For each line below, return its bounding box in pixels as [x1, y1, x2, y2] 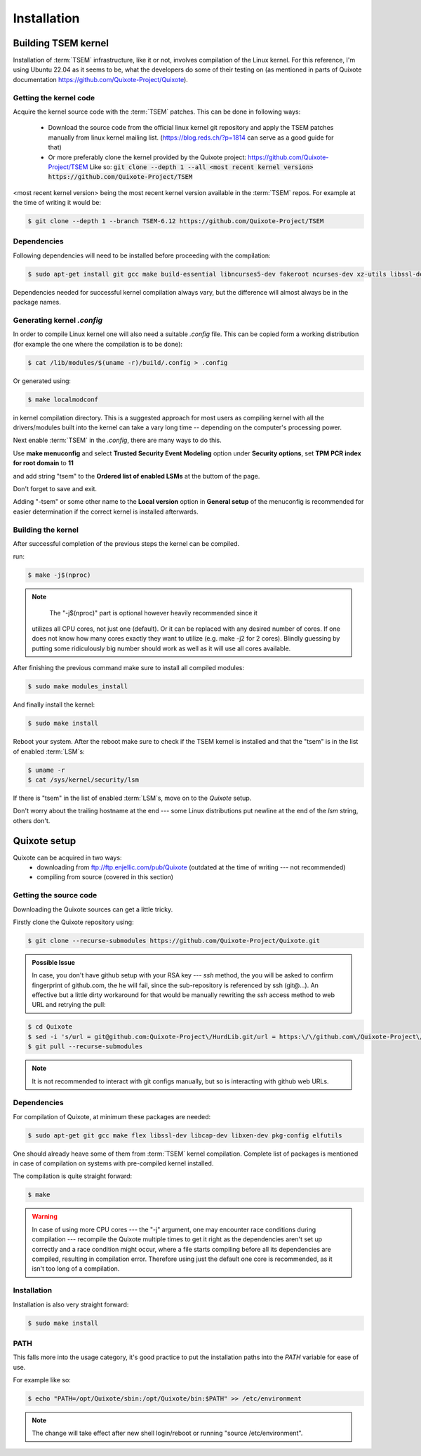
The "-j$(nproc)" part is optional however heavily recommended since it [49, 608, 258, 617]
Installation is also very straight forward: [13, 1300, 129, 1309]
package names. [13, 298, 61, 307]
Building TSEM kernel [13, 37, 109, 49]
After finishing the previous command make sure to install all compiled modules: [13, 664, 245, 672]
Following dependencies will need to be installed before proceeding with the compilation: [13, 251, 271, 260]
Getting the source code [13, 890, 98, 900]
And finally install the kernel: [13, 700, 95, 709]
